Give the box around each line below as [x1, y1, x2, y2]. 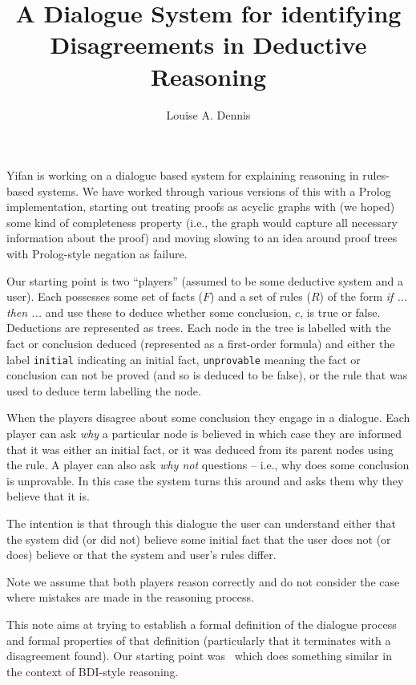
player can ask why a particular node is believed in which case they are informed [6, 425, 402, 442]
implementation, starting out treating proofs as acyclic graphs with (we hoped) [6, 198, 395, 215]
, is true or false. [300, 303, 381, 320]
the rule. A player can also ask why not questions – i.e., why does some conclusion [6, 456, 410, 473]
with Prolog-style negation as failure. [6, 245, 188, 262]
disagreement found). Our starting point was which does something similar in [6, 647, 392, 664]
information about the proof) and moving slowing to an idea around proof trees [6, 229, 398, 246]
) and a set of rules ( [210, 288, 311, 305]
